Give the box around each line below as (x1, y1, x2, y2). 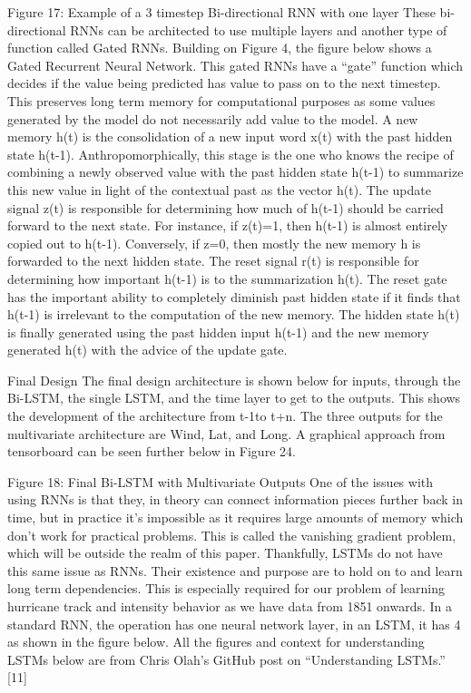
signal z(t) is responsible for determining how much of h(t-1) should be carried (7, 198, 444, 217)
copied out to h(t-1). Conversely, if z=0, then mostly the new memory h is (7, 233, 421, 252)
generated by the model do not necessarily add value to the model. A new (7, 109, 418, 128)
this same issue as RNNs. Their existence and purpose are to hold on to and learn (7, 561, 463, 580)
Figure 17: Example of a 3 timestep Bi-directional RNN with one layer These (7, 3, 436, 21)
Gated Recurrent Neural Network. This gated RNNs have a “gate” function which (7, 55, 464, 74)
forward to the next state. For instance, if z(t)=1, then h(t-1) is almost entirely (7, 216, 448, 235)
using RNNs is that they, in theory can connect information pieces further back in (7, 490, 463, 509)
